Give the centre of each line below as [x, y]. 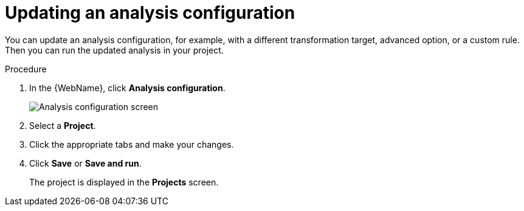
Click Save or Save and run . [85, 163]
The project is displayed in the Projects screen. [124, 182]
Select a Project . [63, 125]
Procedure [26, 69]
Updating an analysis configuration [150, 13]
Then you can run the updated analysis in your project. [114, 50]
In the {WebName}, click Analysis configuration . [127, 88]
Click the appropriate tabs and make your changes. [132, 144]
